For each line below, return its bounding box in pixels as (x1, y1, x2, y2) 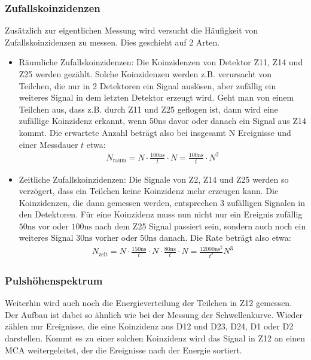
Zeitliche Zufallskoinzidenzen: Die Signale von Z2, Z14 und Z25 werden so (19, 173, 289, 185)
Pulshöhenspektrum (5, 273, 103, 288)
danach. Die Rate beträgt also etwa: (159, 231, 291, 244)
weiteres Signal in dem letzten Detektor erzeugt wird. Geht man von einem (19, 91, 294, 104)
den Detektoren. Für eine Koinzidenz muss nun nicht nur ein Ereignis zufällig (19, 208, 303, 220)
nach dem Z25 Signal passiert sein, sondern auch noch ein (94, 219, 306, 232)
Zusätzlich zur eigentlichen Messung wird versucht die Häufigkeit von (5, 24, 258, 37)
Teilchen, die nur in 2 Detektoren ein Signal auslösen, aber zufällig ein (19, 79, 276, 92)
